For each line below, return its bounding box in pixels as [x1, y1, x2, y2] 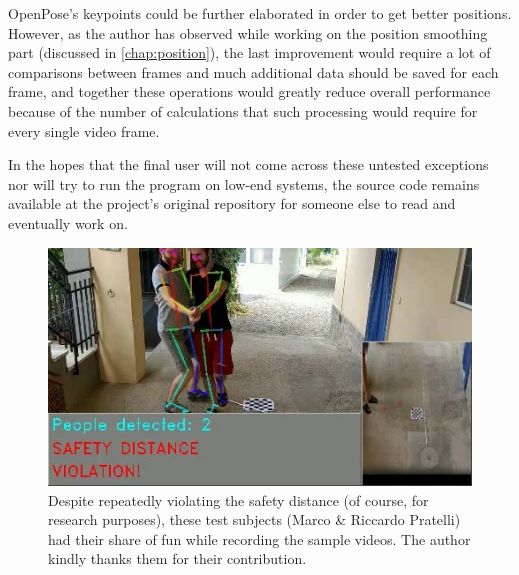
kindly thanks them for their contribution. [48, 548, 307, 569]
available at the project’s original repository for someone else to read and [8, 193, 456, 214]
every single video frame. [8, 120, 160, 141]
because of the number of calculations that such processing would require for [8, 100, 478, 121]
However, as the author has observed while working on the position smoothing [8, 22, 488, 43]
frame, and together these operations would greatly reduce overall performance [8, 81, 491, 102]
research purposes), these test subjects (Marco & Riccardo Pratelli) [48, 509, 461, 530]
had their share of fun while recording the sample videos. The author [48, 528, 471, 549]
